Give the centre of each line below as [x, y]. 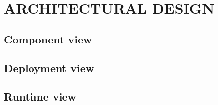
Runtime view [40, 96]
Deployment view [49, 68]
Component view [48, 39]
